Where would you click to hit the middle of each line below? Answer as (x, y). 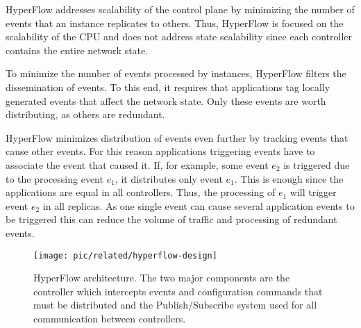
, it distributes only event (169, 178)
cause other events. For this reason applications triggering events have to (160, 151)
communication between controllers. (110, 318)
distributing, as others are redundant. (85, 114)
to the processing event (54, 178)
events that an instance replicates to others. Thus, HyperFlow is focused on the (175, 23)
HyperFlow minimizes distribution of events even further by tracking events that (177, 137)
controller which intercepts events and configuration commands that (178, 291)
